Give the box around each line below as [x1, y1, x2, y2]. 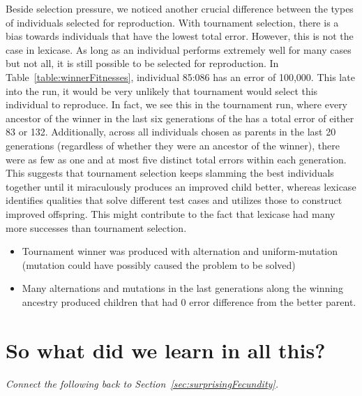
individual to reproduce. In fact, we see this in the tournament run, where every [6, 97, 348, 112]
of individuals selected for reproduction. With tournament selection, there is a [6, 15, 339, 29]
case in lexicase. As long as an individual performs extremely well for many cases [6, 42, 352, 57]
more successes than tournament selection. [6, 220, 187, 235]
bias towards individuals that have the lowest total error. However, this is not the [6, 29, 354, 43]
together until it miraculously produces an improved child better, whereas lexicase [6, 179, 356, 193]
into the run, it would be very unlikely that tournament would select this [6, 83, 318, 98]
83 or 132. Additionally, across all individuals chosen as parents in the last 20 [6, 124, 336, 139]
